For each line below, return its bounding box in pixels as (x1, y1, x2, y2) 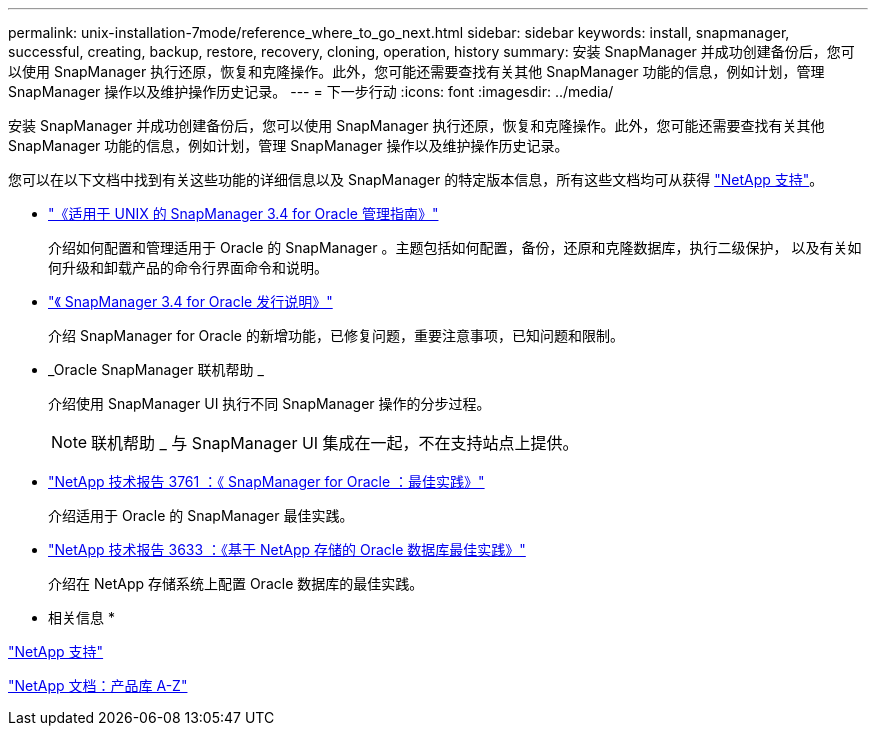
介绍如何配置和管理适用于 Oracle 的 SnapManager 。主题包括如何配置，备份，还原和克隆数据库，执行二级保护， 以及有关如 (48, 239, 862, 256)
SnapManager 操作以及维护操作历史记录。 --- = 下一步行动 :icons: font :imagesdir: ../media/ (8, 83, 614, 100)
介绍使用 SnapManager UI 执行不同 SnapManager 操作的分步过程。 (48, 395, 491, 412)
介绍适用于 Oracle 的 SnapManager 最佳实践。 (48, 507, 354, 524)
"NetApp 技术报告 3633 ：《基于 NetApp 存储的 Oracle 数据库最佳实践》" (48, 541, 526, 558)
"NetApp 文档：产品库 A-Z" (8, 677, 188, 694)
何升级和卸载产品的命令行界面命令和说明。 (48, 259, 328, 276)
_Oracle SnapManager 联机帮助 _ (48, 361, 264, 378)
